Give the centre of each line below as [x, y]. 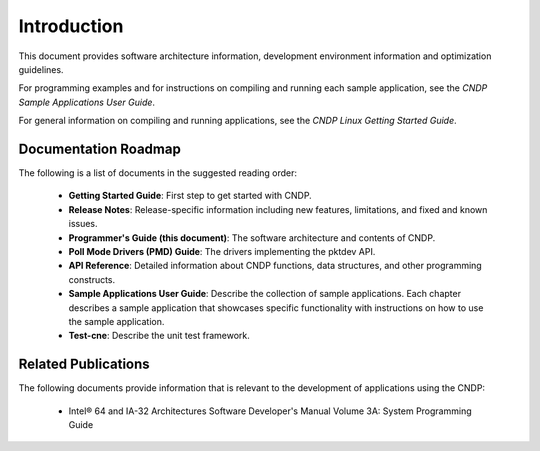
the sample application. [116, 321]
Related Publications [84, 364]
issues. [83, 224]
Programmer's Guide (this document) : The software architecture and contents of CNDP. [252, 237]
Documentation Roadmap [100, 148]
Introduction [71, 26]
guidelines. [41, 69]
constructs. [92, 279]
